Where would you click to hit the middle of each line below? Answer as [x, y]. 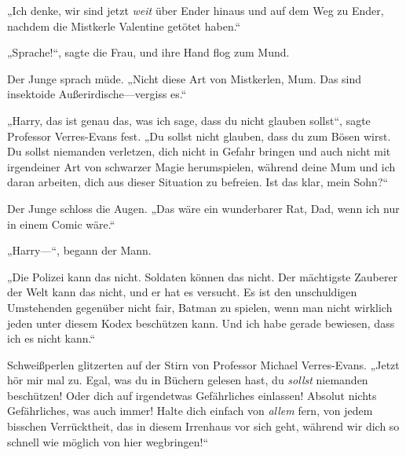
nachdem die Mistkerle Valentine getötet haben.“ [124, 26]
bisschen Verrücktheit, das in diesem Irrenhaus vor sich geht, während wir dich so [203, 426]
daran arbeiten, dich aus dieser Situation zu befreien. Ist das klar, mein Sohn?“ [198, 182]
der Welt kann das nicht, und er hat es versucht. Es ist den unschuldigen [182, 292]
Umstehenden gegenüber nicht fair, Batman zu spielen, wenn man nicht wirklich [200, 307]
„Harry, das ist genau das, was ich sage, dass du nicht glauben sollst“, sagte [189, 120]
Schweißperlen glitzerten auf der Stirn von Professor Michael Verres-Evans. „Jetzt [203, 364]
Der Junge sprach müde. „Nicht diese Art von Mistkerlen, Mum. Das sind [185, 78]
